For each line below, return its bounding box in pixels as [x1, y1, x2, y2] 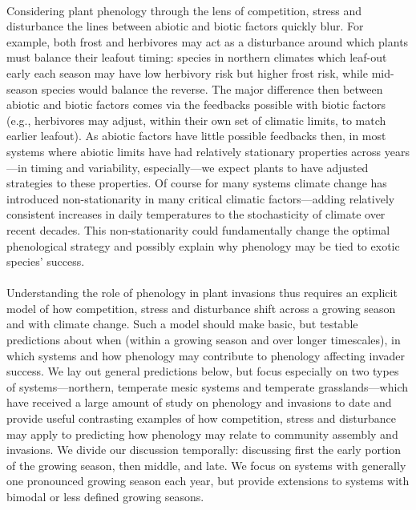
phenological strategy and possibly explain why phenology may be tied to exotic [6, 237, 400, 254]
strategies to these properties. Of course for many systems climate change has [6, 175, 387, 191]
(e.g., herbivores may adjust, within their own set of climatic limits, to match [6, 111, 386, 128]
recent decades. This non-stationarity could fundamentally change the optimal [6, 221, 390, 238]
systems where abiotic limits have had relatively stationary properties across [6, 143, 382, 159]
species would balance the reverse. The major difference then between [41, 80, 383, 97]
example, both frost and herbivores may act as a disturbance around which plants [6, 33, 409, 50]
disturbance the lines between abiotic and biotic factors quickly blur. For [6, 18, 364, 34]
